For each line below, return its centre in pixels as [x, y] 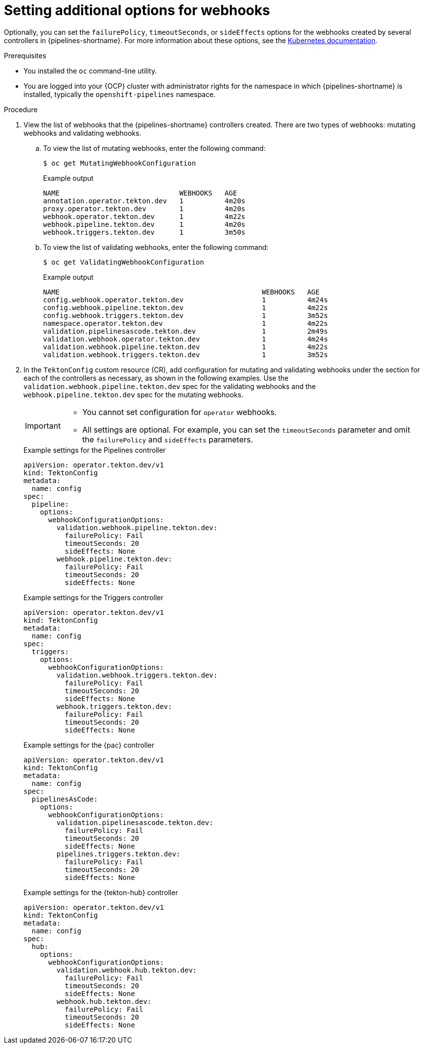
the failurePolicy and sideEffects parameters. [167, 439]
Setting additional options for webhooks [137, 10]
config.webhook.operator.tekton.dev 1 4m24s [186, 300]
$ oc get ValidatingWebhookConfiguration [124, 262]
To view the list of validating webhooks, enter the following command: [156, 247]
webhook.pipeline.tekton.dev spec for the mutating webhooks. [133, 394]
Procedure [21, 109]
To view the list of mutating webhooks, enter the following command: [154, 148]
